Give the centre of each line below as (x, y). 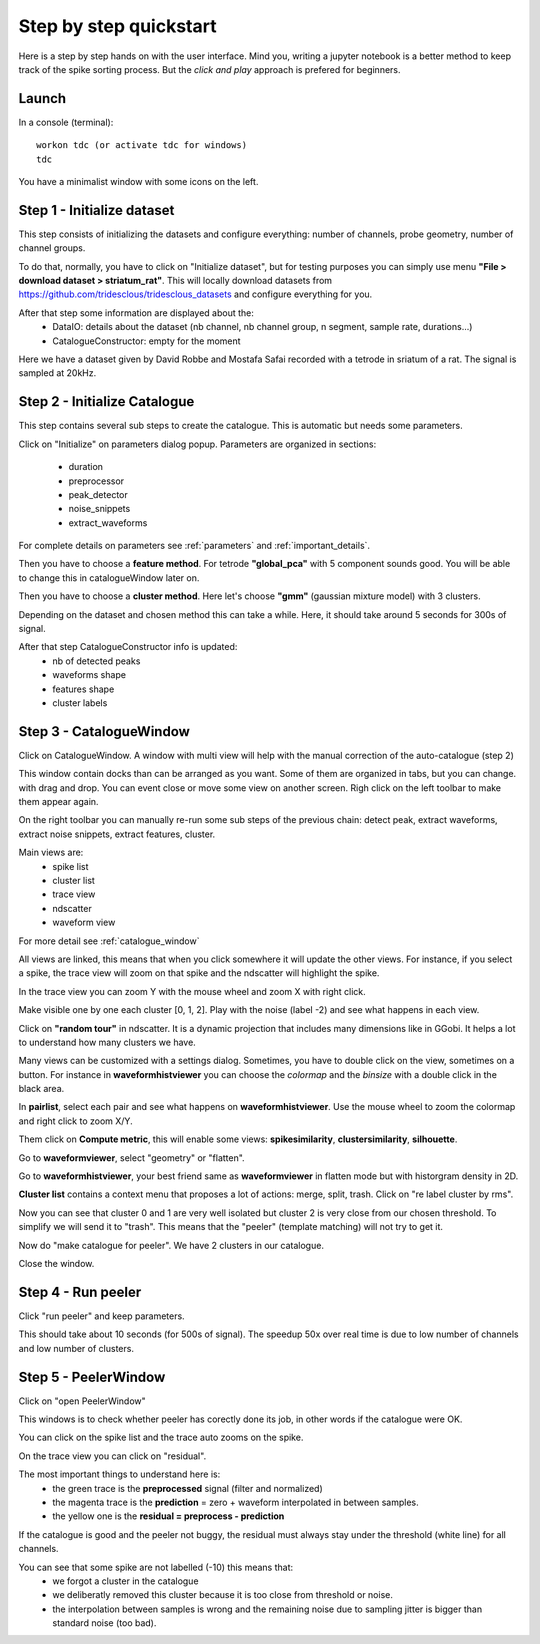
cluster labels (80, 702)
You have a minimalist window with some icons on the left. (138, 182)
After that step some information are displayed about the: (136, 312)
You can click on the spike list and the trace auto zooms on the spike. (161, 1437)
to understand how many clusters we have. (107, 1042)
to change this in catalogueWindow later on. (109, 577)
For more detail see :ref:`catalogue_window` (109, 941)
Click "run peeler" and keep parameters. (101, 1316)
